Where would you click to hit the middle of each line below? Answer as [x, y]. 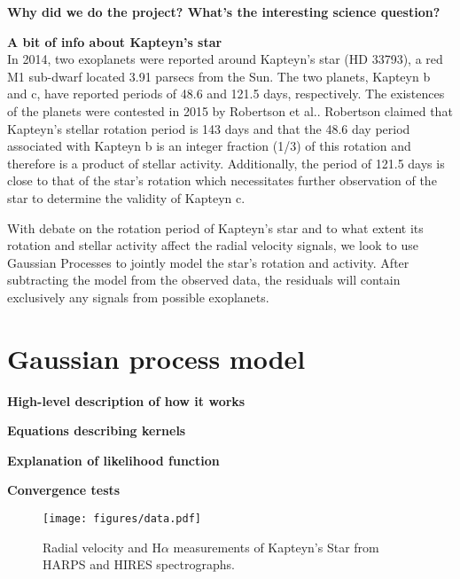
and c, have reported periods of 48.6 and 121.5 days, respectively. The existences [226, 94]
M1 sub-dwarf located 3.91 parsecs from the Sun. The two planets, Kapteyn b [219, 76]
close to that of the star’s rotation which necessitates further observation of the [222, 180]
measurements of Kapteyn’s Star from [276, 547]
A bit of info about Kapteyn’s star [115, 41]
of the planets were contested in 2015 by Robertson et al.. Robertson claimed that [230, 110]
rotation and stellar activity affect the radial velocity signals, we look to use [213, 245]
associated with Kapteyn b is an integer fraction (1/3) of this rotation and [209, 146]
